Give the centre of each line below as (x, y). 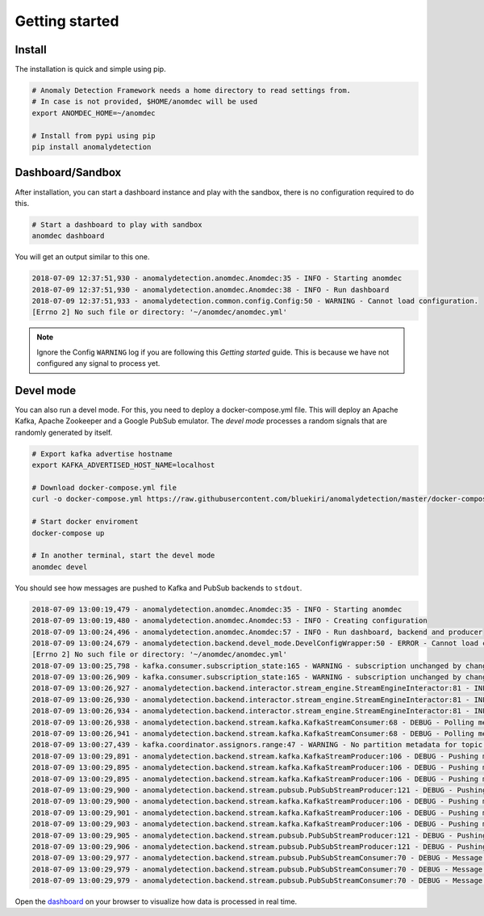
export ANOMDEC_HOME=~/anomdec (94, 113)
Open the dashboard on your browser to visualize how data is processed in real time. (156, 901)
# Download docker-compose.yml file (104, 488)
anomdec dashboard (68, 236)
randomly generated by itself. (64, 432)
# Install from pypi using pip (94, 136)
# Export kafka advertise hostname (102, 454)
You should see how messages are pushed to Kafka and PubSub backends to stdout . (159, 588)
